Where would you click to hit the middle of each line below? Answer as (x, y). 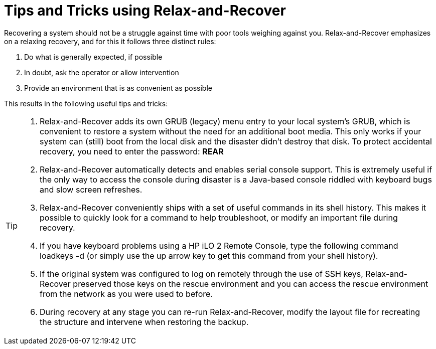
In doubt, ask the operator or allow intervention (102, 72)
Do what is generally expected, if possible (93, 57)
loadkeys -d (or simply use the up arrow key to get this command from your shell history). (209, 255)
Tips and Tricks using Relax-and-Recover (145, 11)
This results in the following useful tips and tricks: (86, 103)
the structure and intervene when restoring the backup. (144, 322)
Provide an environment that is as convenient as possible (118, 88)
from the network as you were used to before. (126, 294)
